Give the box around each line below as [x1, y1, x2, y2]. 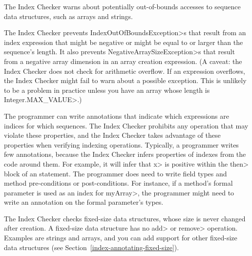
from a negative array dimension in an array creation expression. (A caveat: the [4, 56, 242, 66]
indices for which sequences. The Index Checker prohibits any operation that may [4, 120, 249, 130]
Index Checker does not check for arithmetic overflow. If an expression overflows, [4, 65, 245, 76]
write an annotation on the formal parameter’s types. [4, 197, 164, 207]
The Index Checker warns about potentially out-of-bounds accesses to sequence [4, 1, 241, 11]
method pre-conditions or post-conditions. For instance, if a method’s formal [4, 178, 233, 188]
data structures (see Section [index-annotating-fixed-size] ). [4, 242, 179, 252]
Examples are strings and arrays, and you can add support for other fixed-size [4, 233, 237, 243]
